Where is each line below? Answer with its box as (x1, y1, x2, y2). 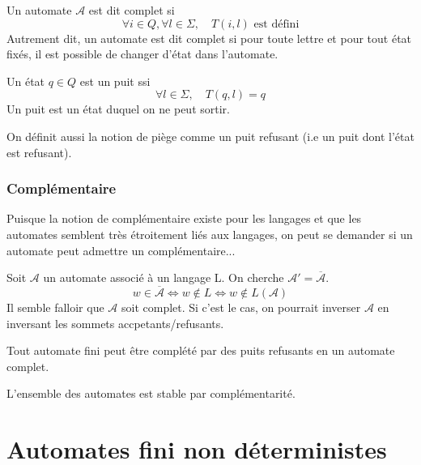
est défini (253, 18, 300, 30)
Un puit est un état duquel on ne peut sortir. (6, 100, 230, 117)
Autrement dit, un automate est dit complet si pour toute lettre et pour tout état (6, 29, 412, 46)
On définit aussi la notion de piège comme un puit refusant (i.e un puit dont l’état (6, 127, 415, 144)
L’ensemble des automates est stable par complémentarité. (6, 385, 296, 402)
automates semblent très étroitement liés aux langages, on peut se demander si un (6, 225, 413, 242)
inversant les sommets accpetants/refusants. (6, 314, 224, 331)
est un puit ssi (79, 72, 151, 89)
